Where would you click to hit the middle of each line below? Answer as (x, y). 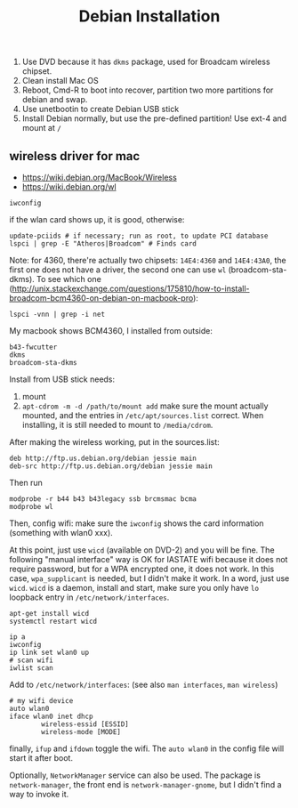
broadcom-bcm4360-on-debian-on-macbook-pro (101, 298)
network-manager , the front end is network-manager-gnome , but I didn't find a (145, 784)
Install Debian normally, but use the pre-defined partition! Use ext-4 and (154, 118)
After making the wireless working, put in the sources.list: (114, 442)
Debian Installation (149, 16)
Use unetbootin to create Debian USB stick (101, 109)
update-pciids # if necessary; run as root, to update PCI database (139, 236)
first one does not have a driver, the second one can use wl (118, 270)
